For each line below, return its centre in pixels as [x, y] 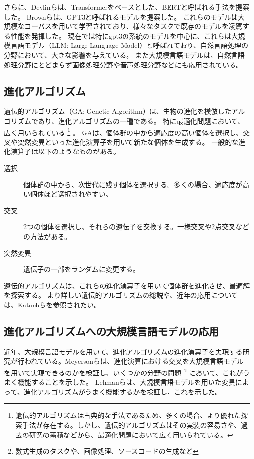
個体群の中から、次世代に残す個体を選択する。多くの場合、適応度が [133, 184]
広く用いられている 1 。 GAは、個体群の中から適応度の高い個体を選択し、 [123, 131]
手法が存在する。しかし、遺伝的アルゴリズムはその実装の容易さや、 [131, 425]
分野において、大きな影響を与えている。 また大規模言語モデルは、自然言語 [124, 55]
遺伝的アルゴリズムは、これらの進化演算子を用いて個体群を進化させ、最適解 [127, 285]
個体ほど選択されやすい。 [71, 194]
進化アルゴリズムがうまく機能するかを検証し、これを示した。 [123, 391]
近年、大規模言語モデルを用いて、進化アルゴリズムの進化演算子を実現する [123, 351]
